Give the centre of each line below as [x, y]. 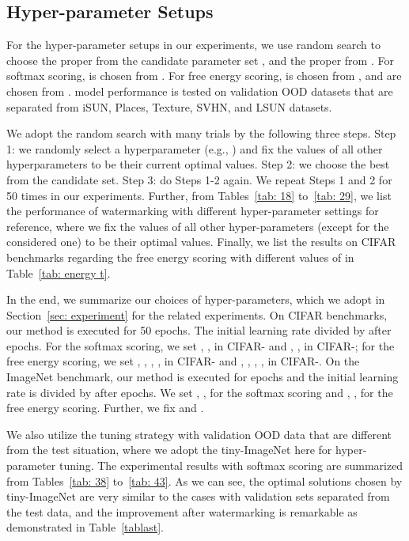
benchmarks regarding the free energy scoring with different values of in [180, 257]
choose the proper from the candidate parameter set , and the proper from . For [200, 60]
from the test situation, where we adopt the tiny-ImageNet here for [169, 450]
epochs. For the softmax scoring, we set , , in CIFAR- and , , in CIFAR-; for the [201, 345]
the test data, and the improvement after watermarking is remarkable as [182, 511]
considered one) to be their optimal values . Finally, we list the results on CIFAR [201, 242]
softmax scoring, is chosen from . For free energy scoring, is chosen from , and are [204, 76]
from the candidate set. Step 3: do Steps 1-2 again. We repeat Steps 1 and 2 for [199, 179]
